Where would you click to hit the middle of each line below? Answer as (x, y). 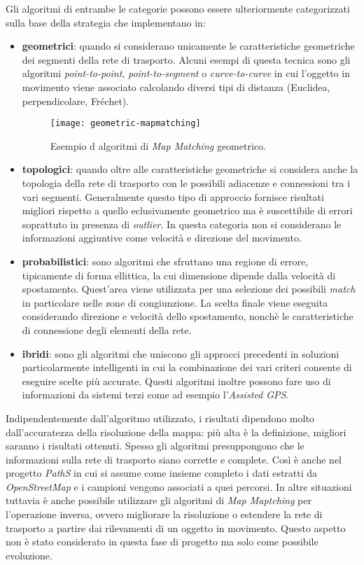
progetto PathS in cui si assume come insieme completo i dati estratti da (162, 473)
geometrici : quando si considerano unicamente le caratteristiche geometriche (188, 46)
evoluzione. (29, 555)
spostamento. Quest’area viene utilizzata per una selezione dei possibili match (189, 289)
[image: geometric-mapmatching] (125, 124)
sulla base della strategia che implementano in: (106, 22)
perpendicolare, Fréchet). (76, 100)
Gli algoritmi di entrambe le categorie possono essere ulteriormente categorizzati (178, 8)
